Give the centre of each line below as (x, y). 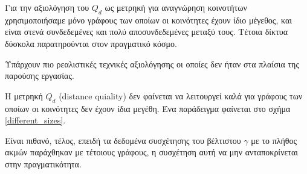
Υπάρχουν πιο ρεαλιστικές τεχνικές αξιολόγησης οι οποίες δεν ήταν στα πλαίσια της (152, 64)
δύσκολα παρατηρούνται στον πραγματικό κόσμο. (91, 43)
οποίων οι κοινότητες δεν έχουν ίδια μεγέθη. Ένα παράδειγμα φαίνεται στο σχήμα (148, 108)
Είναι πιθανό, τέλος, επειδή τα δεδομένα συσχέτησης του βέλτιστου (123, 140)
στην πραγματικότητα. (43, 163)
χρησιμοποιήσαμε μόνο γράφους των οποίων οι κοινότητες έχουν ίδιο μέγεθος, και (149, 20)
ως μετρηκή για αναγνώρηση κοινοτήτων (176, 7)
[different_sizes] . (35, 120)
